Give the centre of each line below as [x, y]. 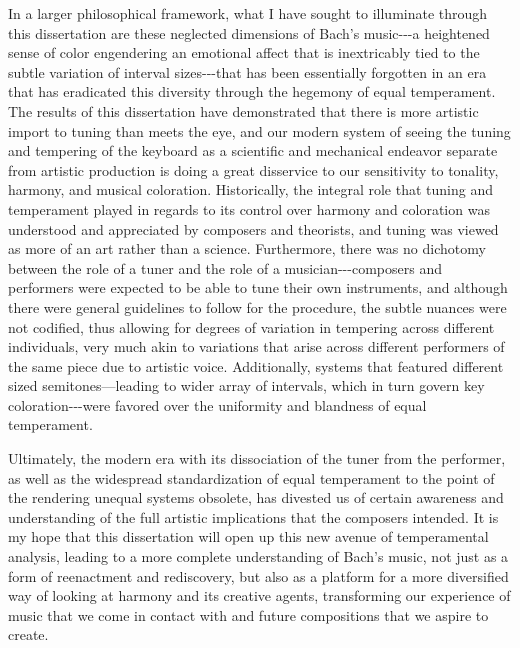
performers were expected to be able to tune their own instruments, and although [258, 287]
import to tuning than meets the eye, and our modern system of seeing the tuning [259, 130]
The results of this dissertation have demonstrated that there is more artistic [243, 110]
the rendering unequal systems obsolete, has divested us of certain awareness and [256, 497]
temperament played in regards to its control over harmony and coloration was [249, 208]
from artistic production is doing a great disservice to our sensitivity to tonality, [253, 169]
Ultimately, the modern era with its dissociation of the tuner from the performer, [257, 458]
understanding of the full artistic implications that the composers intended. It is [253, 516]
